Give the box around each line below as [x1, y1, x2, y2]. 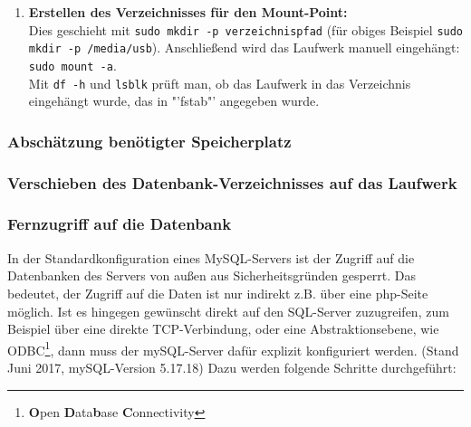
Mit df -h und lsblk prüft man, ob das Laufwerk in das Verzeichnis [28, 73, 411, 92]
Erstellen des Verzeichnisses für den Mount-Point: [28, 3, 348, 21]
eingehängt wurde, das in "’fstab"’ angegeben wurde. [28, 91, 320, 110]
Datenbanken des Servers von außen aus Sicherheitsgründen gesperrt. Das [7, 266, 417, 285]
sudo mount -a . [28, 55, 117, 74]
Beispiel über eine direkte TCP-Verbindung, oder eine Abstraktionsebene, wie [7, 319, 439, 338]
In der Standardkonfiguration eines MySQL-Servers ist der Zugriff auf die [7, 248, 415, 267]
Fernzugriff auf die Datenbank [7, 213, 232, 235]
